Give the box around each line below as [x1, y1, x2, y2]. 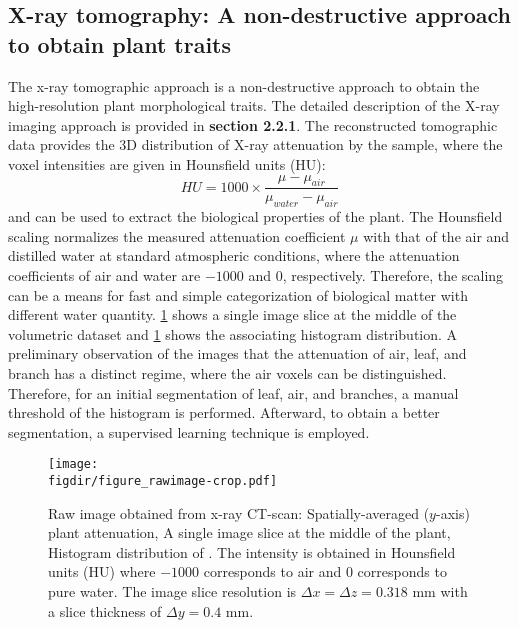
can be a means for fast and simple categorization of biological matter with [8, 284, 468, 305]
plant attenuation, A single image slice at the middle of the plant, [48, 522, 451, 543]
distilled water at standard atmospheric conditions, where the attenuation [8, 245, 460, 266]
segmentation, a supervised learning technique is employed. [8, 421, 370, 442]
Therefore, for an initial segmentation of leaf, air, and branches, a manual [8, 382, 459, 403]
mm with [412, 581, 468, 601]
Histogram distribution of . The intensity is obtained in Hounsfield [48, 541, 456, 562]
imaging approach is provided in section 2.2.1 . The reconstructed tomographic [8, 114, 498, 135]
